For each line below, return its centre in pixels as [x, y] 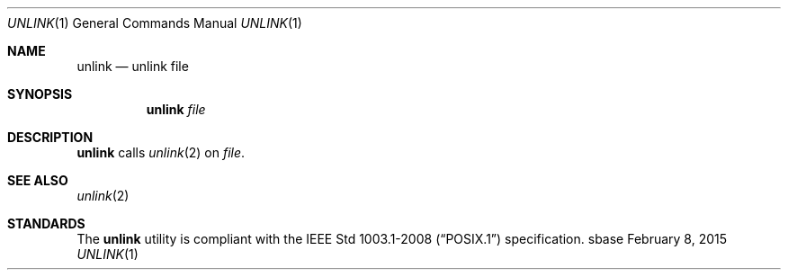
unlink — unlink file [133, 66]
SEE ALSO [38, 180]
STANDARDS [46, 223]
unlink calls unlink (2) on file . [161, 152]
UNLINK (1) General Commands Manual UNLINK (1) [155, 23]
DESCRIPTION [50, 137]
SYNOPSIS [40, 94]
